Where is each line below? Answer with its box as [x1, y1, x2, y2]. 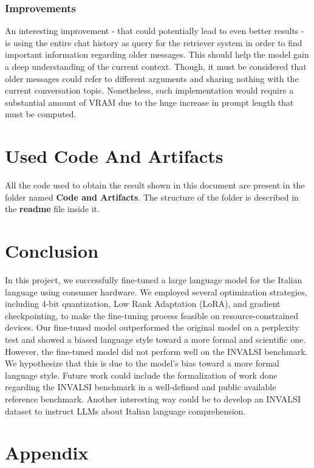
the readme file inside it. [5, 202, 100, 215]
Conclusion [5, 238, 99, 263]
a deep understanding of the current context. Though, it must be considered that [5, 60, 307, 72]
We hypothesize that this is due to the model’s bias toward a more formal [5, 357, 279, 370]
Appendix [5, 440, 89, 465]
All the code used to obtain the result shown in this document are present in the [5, 179, 305, 191]
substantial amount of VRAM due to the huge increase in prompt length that [5, 95, 294, 108]
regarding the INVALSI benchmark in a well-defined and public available [5, 380, 276, 393]
